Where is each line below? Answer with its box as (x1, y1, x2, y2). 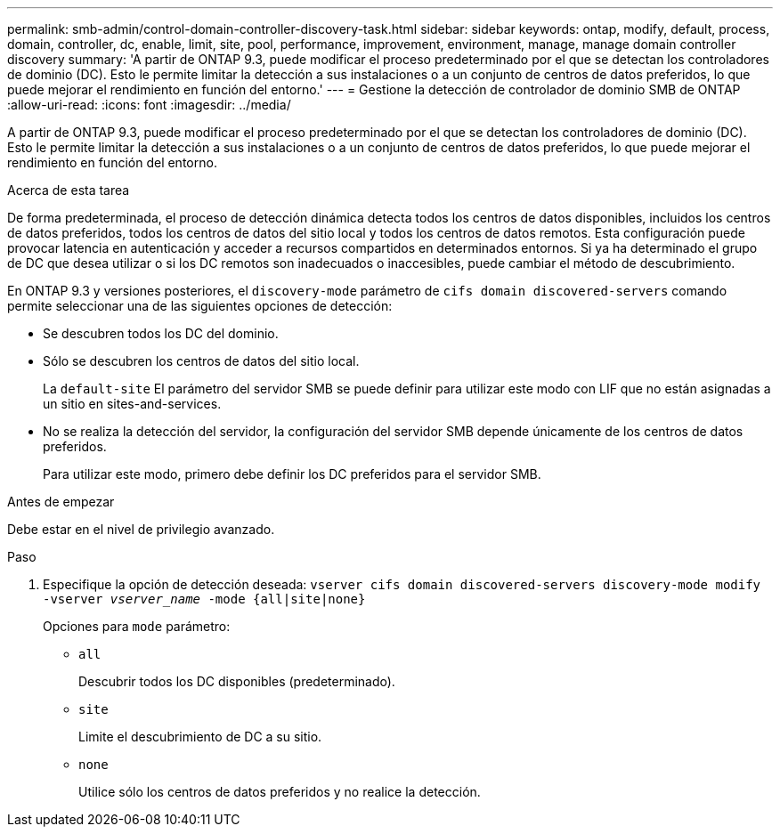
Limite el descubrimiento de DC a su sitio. (78, 729, 322, 744)
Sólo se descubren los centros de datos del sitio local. (43, 353, 360, 368)
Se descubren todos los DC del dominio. (43, 326, 279, 341)
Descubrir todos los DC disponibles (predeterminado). (78, 674, 395, 689)
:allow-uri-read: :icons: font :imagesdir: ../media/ (7, 97, 291, 112)
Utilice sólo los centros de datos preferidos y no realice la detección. (78, 784, 481, 799)
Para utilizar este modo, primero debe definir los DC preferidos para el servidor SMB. (43, 466, 541, 482)
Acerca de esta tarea (7, 182, 130, 198)
